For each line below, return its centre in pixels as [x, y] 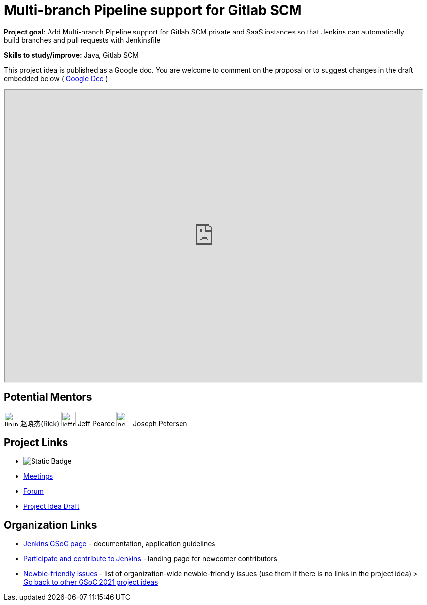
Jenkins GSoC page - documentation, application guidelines [119, 544]
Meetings [38, 476]
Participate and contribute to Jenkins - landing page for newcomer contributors [150, 559]
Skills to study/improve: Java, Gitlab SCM [71, 55]
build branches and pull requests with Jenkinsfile [82, 40]
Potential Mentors [48, 397]
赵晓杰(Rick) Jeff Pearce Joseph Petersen [104, 423]
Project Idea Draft [51, 506]
